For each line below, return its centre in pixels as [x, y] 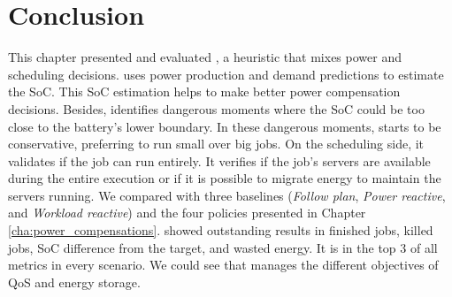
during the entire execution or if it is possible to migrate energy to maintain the [225, 178]
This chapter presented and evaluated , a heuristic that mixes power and [205, 57]
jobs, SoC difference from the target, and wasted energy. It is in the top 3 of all [223, 247]
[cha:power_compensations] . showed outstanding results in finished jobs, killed [221, 230]
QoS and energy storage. [74, 282]
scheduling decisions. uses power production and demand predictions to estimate [226, 74]
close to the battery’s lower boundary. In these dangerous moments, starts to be [225, 126]
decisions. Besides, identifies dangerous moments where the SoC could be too [216, 108]
